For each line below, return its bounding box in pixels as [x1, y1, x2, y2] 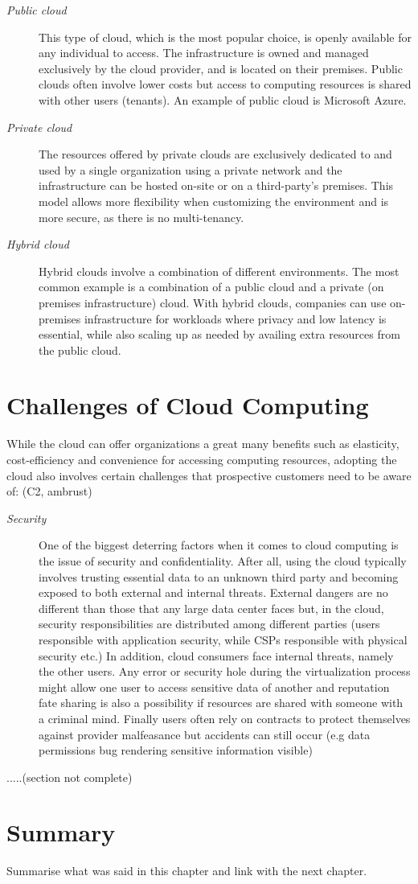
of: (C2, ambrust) [6, 483, 92, 500]
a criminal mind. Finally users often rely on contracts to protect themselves [39, 709, 411, 726]
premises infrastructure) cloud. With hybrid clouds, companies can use [39, 294, 387, 310]
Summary [6, 816, 116, 849]
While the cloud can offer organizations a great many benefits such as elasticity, [6, 435, 400, 452]
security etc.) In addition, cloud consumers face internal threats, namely [39, 647, 394, 664]
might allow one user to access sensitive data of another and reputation [39, 678, 390, 695]
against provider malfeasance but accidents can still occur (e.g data [39, 726, 371, 742]
